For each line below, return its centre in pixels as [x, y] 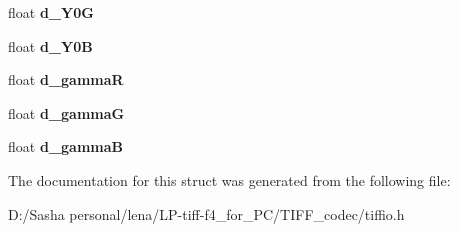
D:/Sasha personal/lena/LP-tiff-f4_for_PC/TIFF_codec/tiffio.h [206, 213]
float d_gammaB [65, 146]
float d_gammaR [66, 79]
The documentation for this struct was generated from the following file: [229, 179]
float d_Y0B [50, 45]
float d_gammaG [66, 112]
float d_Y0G [51, 12]
